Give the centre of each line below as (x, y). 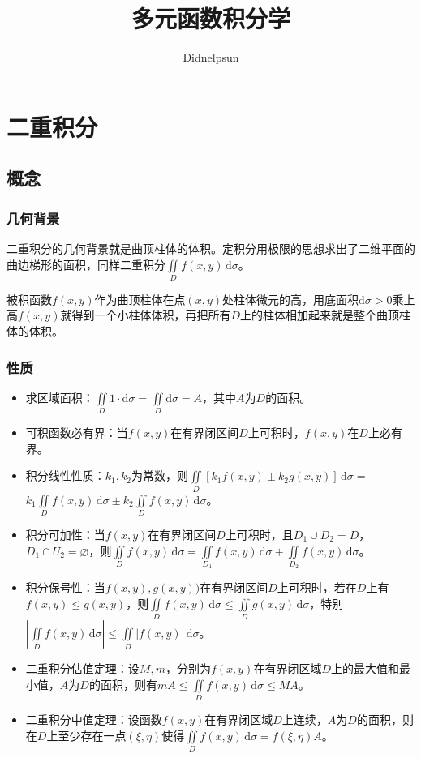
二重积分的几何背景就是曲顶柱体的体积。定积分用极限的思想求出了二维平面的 (211, 248)
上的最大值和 (365, 668)
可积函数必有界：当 (77, 433)
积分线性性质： (65, 475)
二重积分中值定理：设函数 (94, 719)
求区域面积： (60, 397)
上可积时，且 (259, 534)
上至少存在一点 (86, 735)
